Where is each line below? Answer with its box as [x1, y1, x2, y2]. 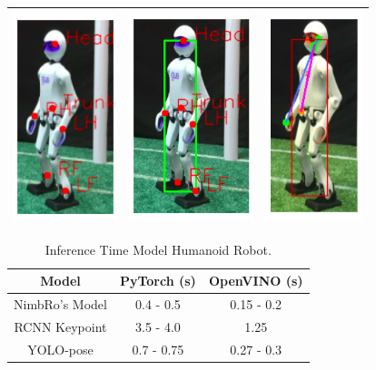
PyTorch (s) [119, 271, 196, 290]
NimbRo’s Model [14, 295, 107, 314]
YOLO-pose [27, 339, 94, 358]
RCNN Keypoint [14, 316, 107, 336]
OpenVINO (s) [208, 271, 303, 290]
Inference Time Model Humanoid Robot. [45, 239, 272, 258]
